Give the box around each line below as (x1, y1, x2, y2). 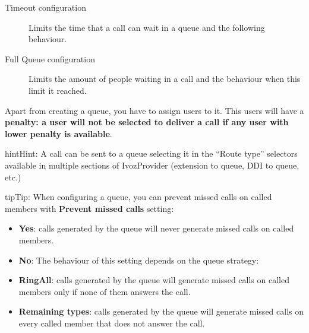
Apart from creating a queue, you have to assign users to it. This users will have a (5, 104, 304, 116)
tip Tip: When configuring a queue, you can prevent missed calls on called (5, 191, 272, 203)
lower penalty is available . (5, 127, 112, 139)
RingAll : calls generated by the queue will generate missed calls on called (18, 274, 289, 286)
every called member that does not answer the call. (18, 316, 205, 329)
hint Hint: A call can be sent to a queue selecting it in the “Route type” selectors (5, 147, 298, 160)
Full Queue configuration (5, 52, 95, 65)
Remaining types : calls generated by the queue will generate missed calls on (18, 305, 304, 318)
